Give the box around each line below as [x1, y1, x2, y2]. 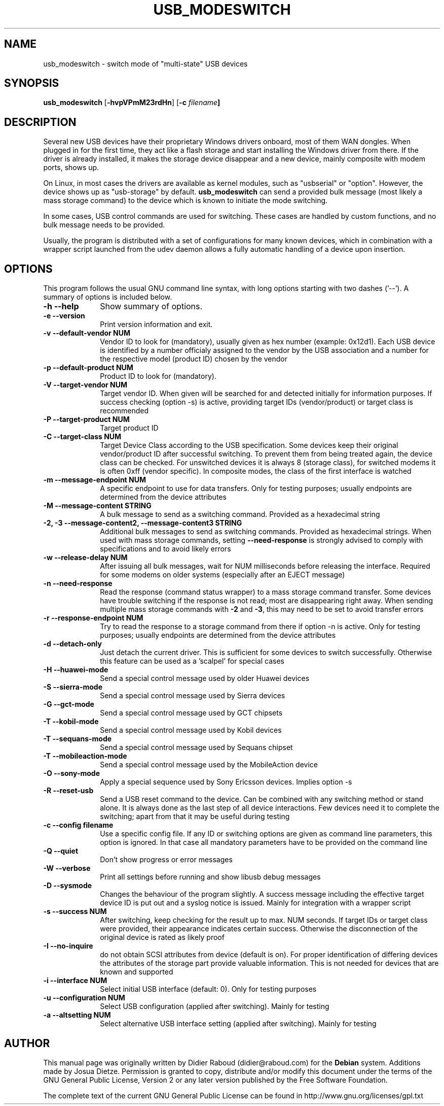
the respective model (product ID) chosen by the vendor [100, 354, 287, 364]
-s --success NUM [43, 907, 107, 916]
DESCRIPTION [4, 115, 77, 128]
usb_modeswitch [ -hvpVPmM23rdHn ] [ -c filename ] [43, 98, 220, 107]
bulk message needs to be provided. [43, 220, 165, 230]
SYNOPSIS [4, 77, 59, 90]
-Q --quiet [43, 847, 79, 856]
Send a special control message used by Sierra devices [100, 691, 285, 700]
